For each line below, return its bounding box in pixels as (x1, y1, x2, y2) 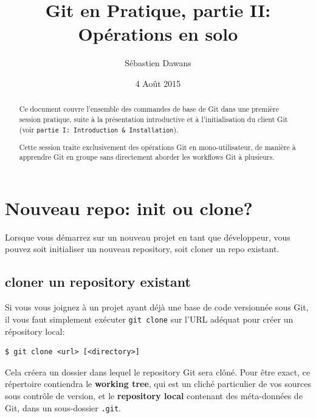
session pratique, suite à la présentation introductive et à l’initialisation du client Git (19, 114, 288, 124)
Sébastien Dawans (125, 57, 191, 69)
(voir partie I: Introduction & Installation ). (19, 124, 179, 134)
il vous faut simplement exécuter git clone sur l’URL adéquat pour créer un (5, 312, 294, 325)
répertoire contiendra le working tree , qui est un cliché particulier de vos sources (5, 377, 311, 390)
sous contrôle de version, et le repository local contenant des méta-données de (5, 389, 303, 402)
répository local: (5, 324, 65, 337)
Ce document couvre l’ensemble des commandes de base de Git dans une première (19, 104, 279, 114)
